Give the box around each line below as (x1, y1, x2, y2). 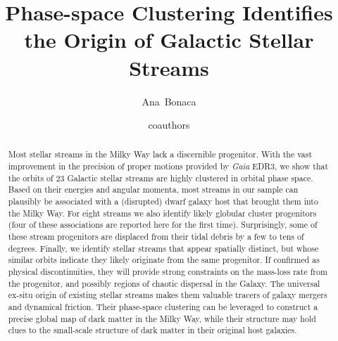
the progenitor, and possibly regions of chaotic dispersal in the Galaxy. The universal (8, 277, 320, 289)
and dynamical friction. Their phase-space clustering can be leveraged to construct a (8, 301, 318, 313)
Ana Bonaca (142, 94, 196, 108)
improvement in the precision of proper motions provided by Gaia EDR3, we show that (8, 160, 329, 172)
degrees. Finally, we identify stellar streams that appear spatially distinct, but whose (8, 242, 319, 254)
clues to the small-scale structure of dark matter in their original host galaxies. (8, 324, 297, 336)
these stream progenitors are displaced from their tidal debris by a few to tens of (8, 231, 304, 243)
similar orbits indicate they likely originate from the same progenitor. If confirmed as (8, 254, 320, 266)
